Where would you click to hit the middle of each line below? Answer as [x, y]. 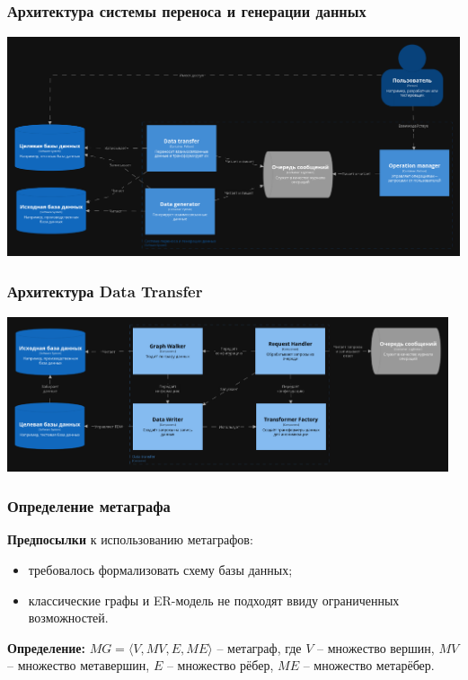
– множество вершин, [376, 647]
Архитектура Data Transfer [105, 291]
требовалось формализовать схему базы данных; [160, 570]
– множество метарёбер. [369, 665]
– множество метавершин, [79, 665]
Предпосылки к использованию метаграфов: [130, 539]
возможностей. [68, 618]
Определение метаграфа [89, 506]
